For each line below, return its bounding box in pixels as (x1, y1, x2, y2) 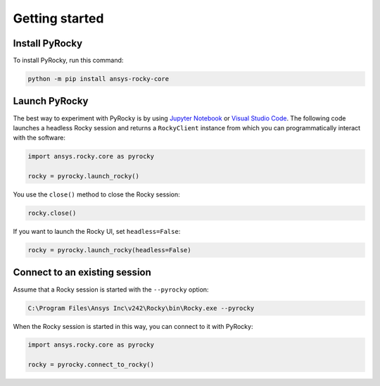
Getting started (13, 11, 104, 26)
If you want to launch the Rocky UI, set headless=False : (13, 228, 181, 236)
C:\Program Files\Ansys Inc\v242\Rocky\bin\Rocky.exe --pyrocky (27, 304, 255, 312)
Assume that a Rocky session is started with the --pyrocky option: (13, 285, 209, 294)
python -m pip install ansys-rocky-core (27, 75, 169, 83)
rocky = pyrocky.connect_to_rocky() (27, 361, 155, 369)
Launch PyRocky (13, 95, 89, 107)
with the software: (13, 134, 66, 142)
